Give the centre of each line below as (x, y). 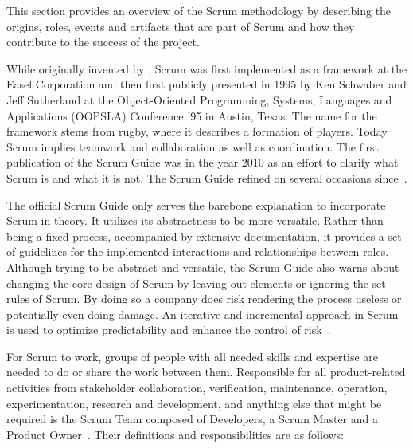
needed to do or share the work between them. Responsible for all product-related (206, 372)
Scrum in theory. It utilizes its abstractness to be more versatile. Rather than (195, 220)
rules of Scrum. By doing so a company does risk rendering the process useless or (204, 299)
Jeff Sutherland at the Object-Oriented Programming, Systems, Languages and (199, 99)
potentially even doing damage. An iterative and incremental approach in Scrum (203, 314)
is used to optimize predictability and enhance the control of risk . (169, 330)
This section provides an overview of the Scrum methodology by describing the (199, 10)
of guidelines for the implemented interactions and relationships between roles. (198, 252)
